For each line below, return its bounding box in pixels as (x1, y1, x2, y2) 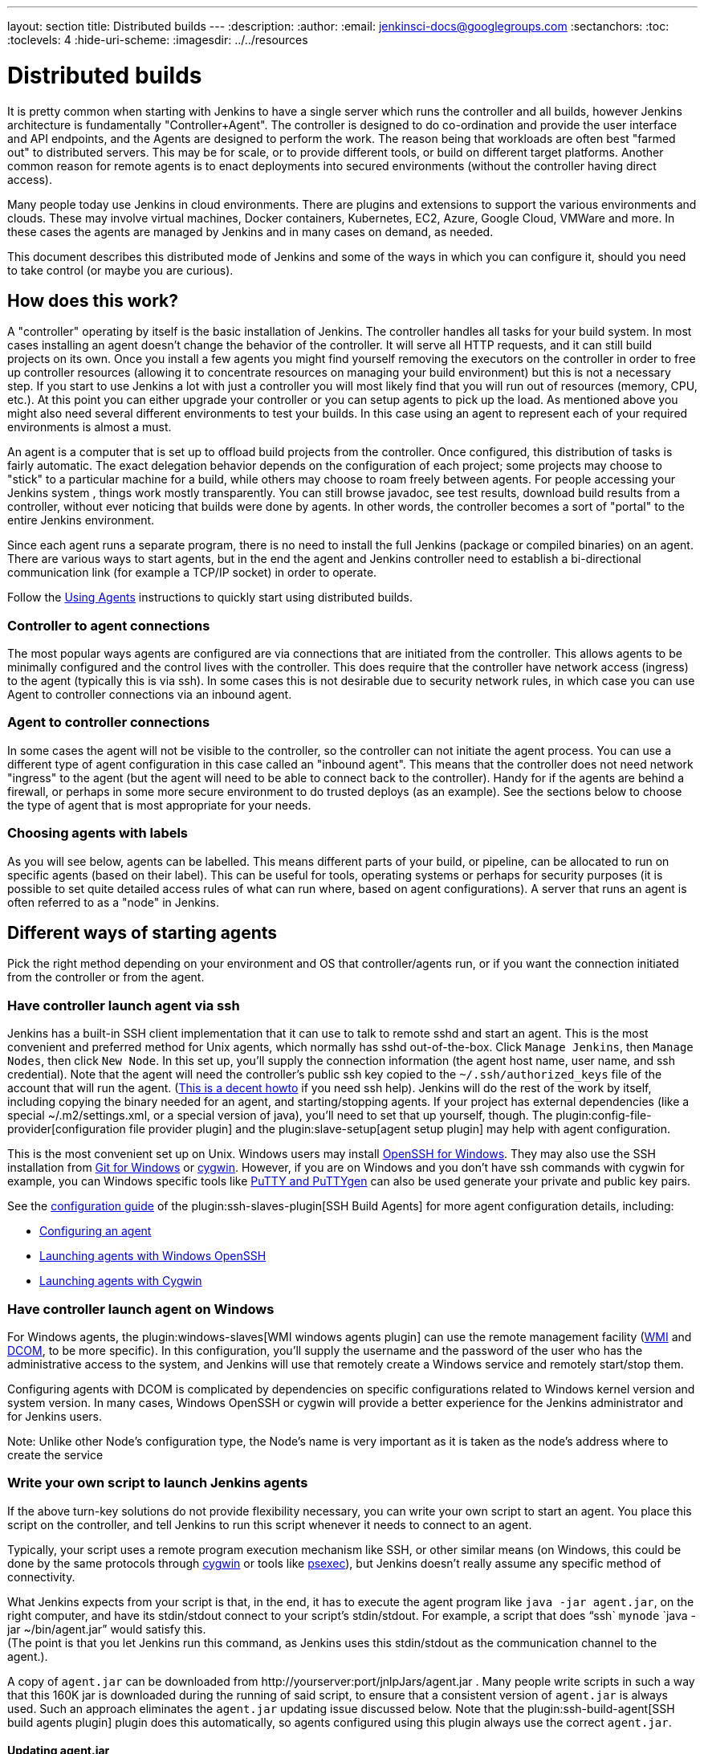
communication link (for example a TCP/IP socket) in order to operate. (7, 565, 377, 580)
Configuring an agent (39, 1224, 152, 1238)
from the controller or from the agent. (7, 970, 205, 985)
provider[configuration (7, 1122, 126, 1136)
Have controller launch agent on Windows (7, 1300, 275, 1317)
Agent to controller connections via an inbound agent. (7, 687, 292, 702)
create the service (7, 1447, 104, 1462)
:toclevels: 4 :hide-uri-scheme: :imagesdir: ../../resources (7, 33, 308, 47)
